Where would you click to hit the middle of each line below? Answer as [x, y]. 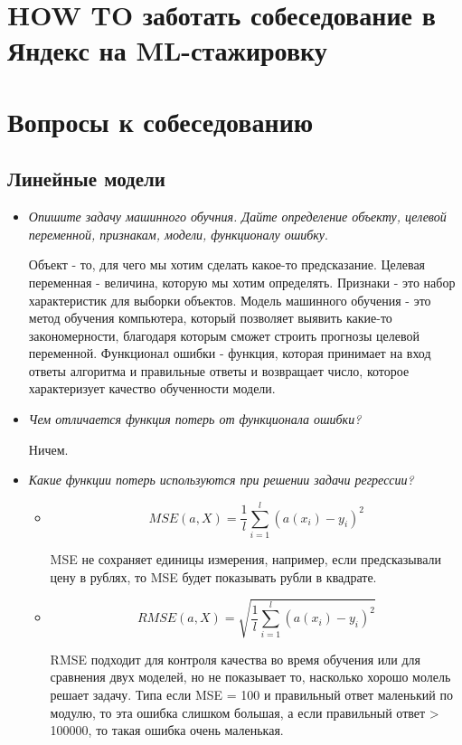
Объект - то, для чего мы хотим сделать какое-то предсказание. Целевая [227, 264]
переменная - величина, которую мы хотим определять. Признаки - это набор [242, 282]
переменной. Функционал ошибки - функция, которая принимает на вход [230, 353]
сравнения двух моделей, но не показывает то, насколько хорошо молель [250, 677]
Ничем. [48, 449]
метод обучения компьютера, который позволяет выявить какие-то [210, 318]
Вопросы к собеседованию [160, 121]
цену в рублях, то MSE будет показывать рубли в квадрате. [213, 576]
